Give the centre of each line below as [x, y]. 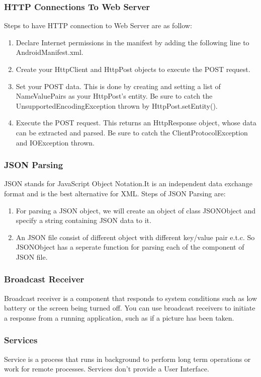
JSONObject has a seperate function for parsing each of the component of [130, 247]
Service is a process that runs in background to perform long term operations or [127, 359]
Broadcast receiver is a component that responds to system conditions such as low [131, 298]
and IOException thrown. [55, 142]
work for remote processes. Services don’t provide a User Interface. [107, 369]
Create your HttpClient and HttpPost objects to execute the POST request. [133, 69]
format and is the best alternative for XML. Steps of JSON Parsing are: [115, 193]
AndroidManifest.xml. [50, 52]
